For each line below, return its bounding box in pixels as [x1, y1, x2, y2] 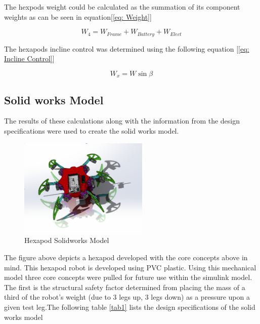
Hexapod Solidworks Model [24, 235, 109, 246]
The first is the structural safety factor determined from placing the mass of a [4, 281, 245, 292]
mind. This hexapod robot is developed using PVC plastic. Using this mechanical [4, 262, 256, 272]
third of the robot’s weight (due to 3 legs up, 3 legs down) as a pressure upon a [4, 292, 250, 302]
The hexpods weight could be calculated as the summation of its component [4, 2, 240, 12]
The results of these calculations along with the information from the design [4, 115, 240, 126]
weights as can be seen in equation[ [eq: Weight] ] [4, 11, 152, 22]
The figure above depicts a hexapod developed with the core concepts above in [4, 252, 248, 262]
